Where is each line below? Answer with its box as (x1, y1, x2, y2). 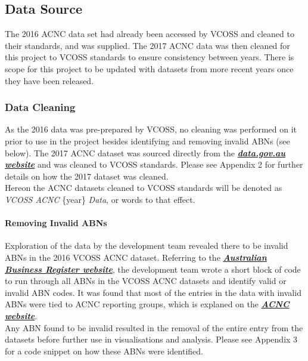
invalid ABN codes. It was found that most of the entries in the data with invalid (5, 286, 301, 298)
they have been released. (5, 74, 94, 87)
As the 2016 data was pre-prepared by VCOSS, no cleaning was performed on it (5, 123, 297, 135)
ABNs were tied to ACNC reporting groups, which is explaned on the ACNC (5, 298, 290, 310)
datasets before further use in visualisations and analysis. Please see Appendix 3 (5, 333, 298, 345)
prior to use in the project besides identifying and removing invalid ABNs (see (5, 134, 290, 147)
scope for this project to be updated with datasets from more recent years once (5, 62, 294, 75)
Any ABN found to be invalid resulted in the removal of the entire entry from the (5, 321, 303, 334)
